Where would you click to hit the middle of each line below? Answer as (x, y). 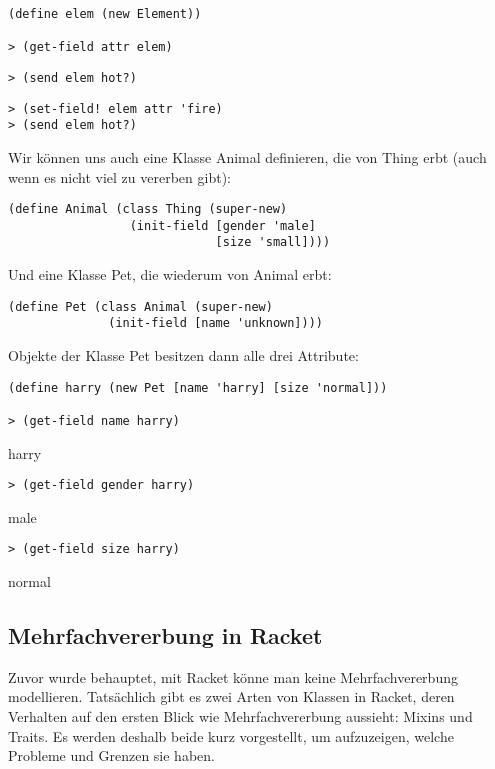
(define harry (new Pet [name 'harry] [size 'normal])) (198, 387)
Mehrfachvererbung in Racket (165, 635)
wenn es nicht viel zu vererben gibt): (119, 176)
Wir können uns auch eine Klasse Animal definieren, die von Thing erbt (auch (247, 156)
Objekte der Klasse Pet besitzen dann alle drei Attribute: (183, 355)
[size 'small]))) (273, 242)
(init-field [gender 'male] (222, 225)
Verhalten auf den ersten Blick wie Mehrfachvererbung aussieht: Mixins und (240, 716)
